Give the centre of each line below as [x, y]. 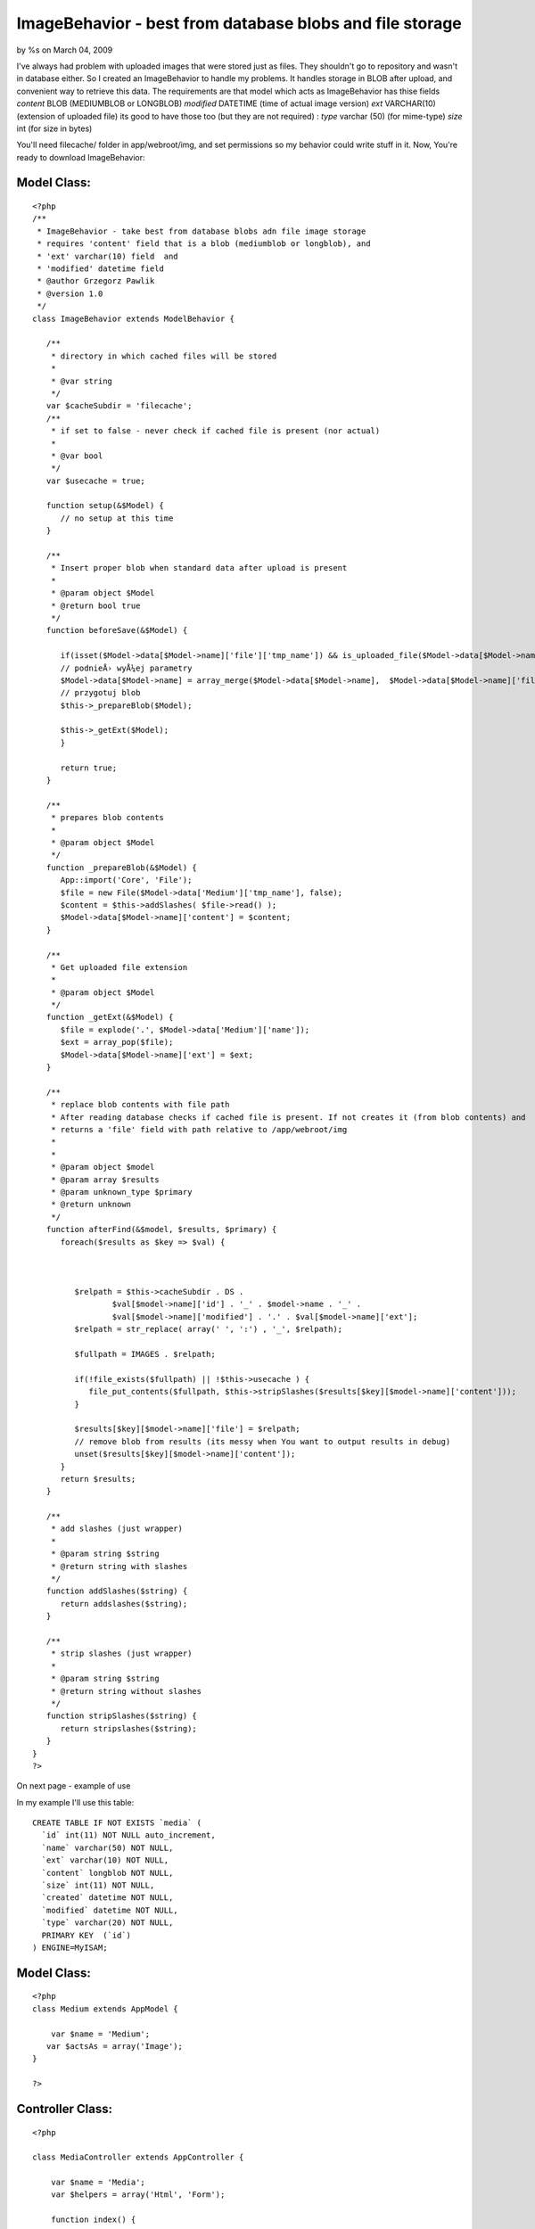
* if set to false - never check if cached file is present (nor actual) [215, 431]
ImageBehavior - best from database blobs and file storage [239, 23]
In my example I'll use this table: [75, 1802]
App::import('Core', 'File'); [126, 880]
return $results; [98, 1479]
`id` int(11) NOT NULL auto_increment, [128, 1835]
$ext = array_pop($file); [117, 1042]
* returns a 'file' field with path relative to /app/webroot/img [199, 1129]
